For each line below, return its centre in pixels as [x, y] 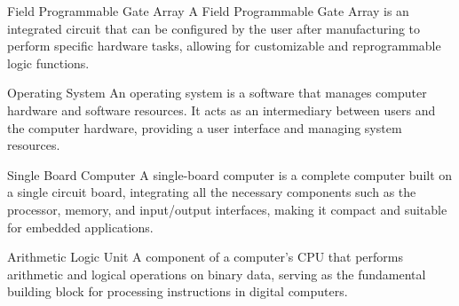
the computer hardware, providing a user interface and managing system [205, 127]
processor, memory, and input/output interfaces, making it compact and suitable [227, 209]
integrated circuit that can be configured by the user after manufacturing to [214, 28]
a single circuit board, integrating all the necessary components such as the [212, 192]
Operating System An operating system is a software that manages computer [217, 93]
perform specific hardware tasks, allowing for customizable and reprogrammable [224, 46]
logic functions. [48, 63]
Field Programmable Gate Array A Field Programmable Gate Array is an [208, 11]
